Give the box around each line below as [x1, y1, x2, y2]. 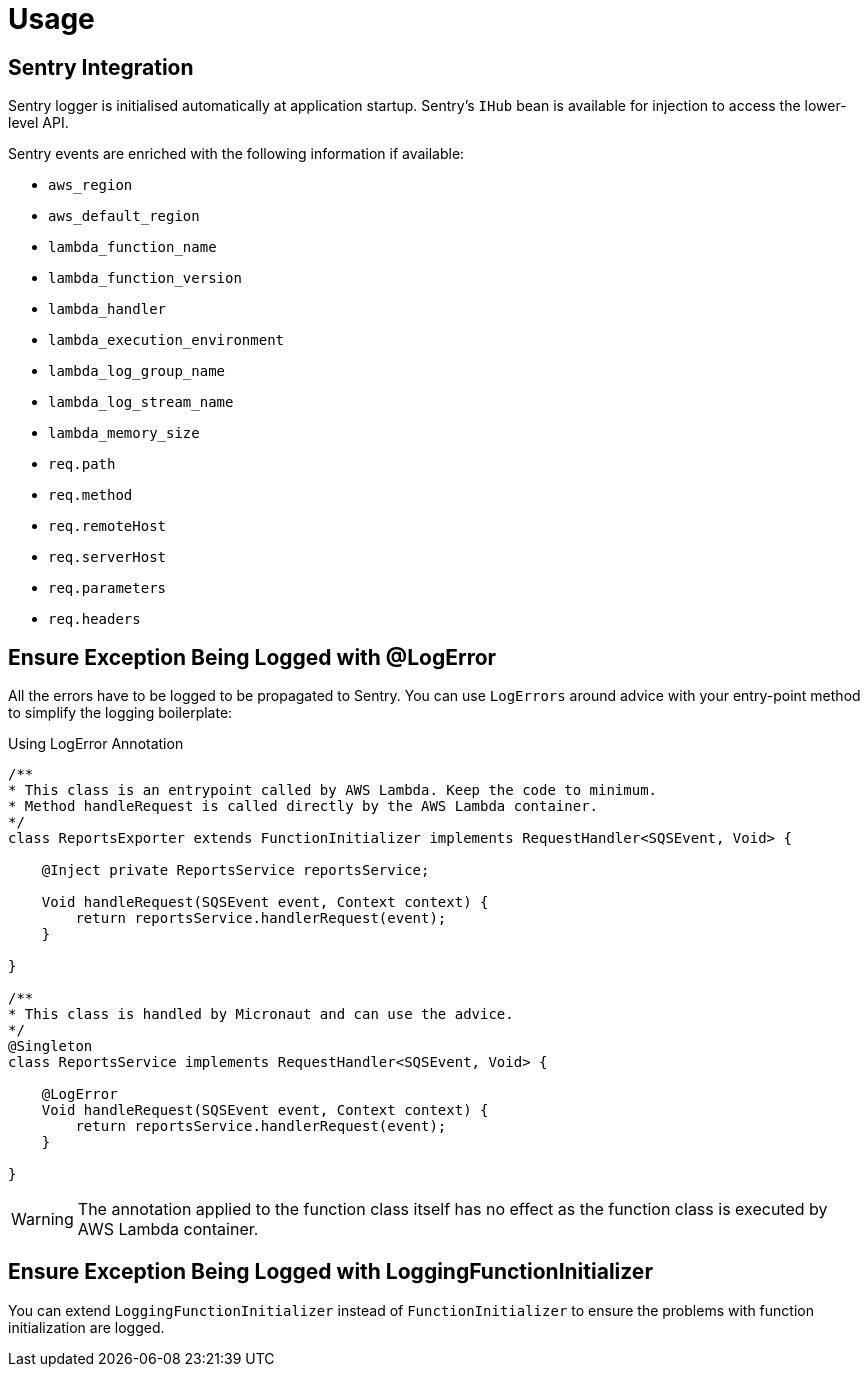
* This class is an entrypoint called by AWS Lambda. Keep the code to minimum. [8, 782, 658, 799]
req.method [48, 487, 133, 504]
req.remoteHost [48, 518, 167, 535]
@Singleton [8, 1038, 93, 1055]
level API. [8, 114, 69, 132]
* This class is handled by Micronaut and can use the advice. [8, 1006, 514, 1023]
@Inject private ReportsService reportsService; [41, 862, 430, 879]
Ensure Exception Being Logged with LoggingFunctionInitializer [8, 1259, 653, 1285]
